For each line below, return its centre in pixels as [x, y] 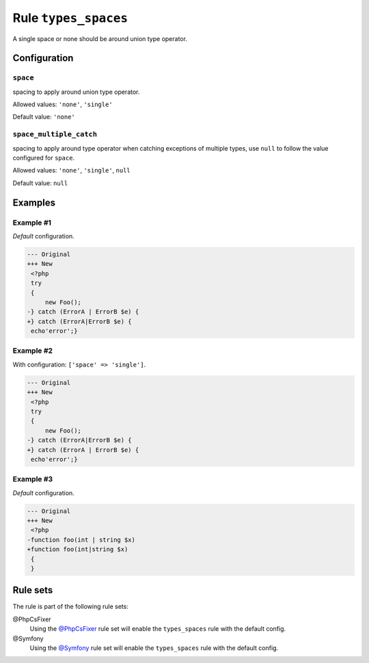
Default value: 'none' [44, 117]
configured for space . [44, 158]
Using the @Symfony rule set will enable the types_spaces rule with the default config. [154, 648]
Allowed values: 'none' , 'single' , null [72, 171]
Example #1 [32, 223]
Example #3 [33, 479]
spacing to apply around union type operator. [76, 92]
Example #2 [33, 351]
